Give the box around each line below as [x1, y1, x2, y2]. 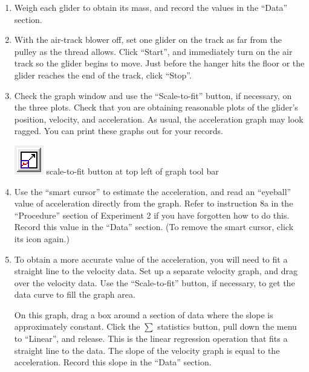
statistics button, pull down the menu [157, 320, 297, 333]
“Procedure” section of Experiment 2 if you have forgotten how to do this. [14, 208, 290, 221]
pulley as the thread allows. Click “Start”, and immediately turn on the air [14, 45, 293, 57]
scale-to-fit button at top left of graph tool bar [46, 164, 219, 177]
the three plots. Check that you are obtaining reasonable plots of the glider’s [14, 101, 298, 114]
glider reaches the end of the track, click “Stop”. [14, 68, 192, 81]
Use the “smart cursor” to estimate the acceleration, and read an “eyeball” [14, 185, 291, 197]
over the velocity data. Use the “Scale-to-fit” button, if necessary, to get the [14, 276, 295, 289]
